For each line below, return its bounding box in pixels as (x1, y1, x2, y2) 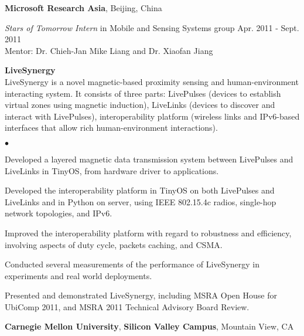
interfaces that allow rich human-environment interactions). (5, 121, 218, 134)
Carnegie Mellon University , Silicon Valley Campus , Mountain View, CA (5, 320, 294, 332)
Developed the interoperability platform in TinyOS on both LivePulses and (5, 184, 275, 196)
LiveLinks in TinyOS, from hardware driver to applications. (5, 164, 219, 177)
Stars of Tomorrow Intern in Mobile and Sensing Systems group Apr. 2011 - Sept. (5, 21, 299, 33)
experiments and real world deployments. (5, 269, 152, 281)
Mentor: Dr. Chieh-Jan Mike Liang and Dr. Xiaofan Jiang (5, 44, 213, 56)
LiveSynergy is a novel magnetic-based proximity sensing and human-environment (5, 75, 299, 87)
